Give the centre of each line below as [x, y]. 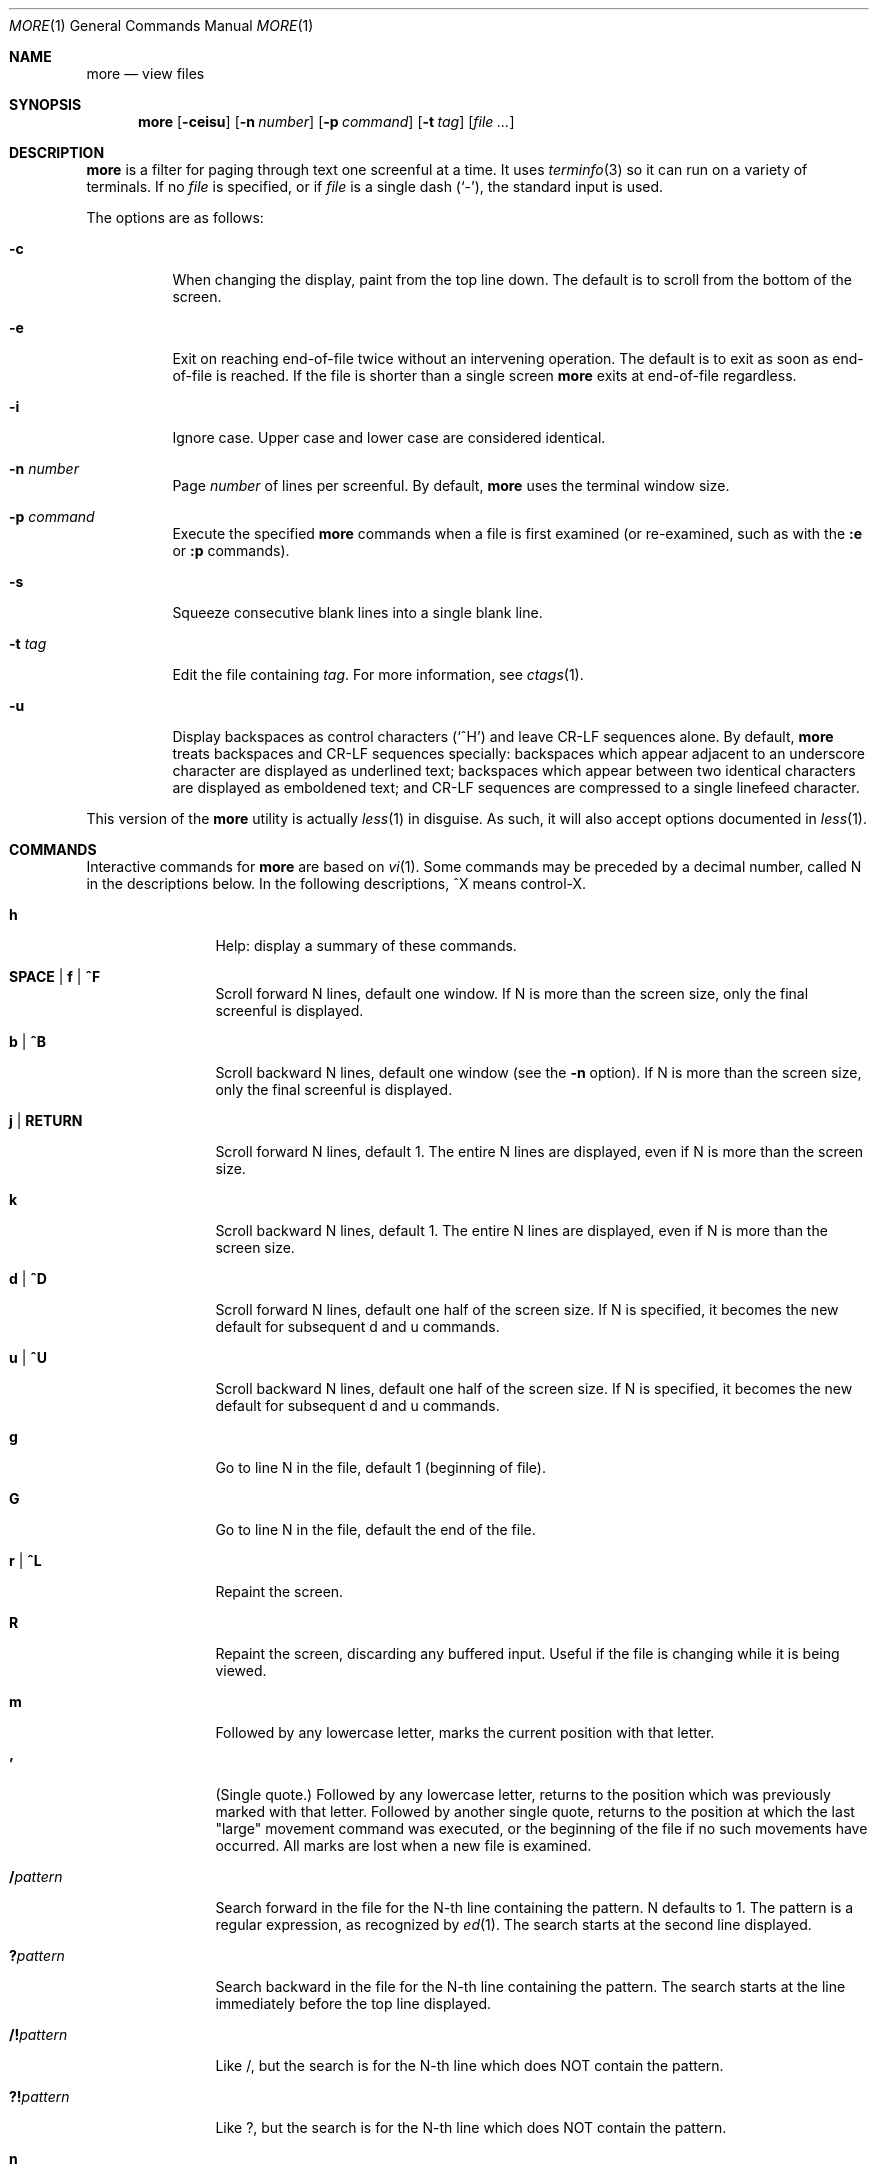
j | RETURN [46, 1120]
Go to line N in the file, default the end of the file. [375, 1529]
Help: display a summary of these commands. [366, 945]
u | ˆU [28, 1357]
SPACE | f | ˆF [55, 976]
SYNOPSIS [45, 104]
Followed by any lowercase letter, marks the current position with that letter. [465, 1732]
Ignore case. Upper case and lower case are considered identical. [389, 437]
